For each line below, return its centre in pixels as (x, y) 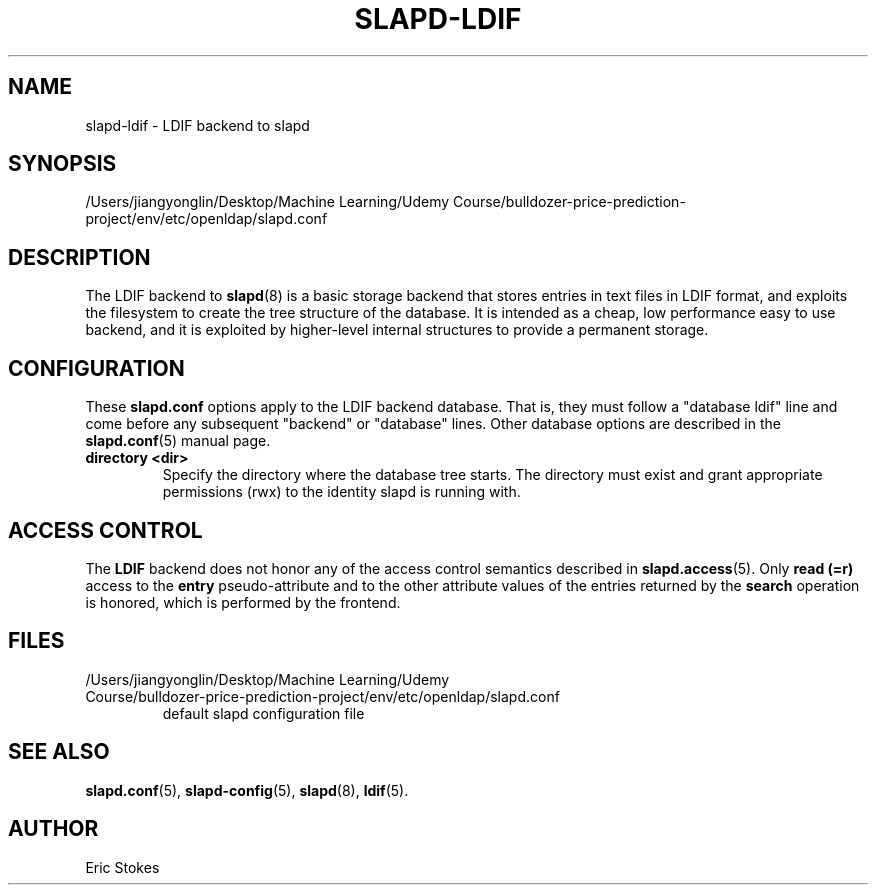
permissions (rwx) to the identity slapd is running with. (341, 492)
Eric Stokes (122, 867)
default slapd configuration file (263, 713)
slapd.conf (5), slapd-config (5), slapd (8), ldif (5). (247, 790)
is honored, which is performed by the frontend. (243, 602)
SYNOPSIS (62, 164)
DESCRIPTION (79, 257)
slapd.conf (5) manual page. (178, 441)
